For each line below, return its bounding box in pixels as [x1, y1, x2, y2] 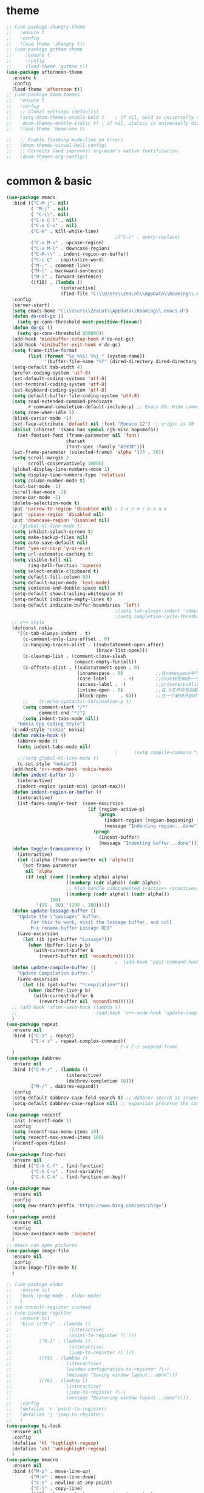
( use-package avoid [6, 1213, 56, 1220]
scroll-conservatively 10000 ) [28, 461, 104, 467]
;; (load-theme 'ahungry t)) [6, 41, 86, 47]
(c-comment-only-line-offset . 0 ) [22, 636, 110, 643]
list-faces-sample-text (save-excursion [17, 800, 123, 807]
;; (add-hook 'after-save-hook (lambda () [12, 1004, 121, 1011]
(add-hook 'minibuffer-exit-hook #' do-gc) [12, 342, 121, 348]
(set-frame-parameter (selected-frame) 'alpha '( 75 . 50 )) [12, 449, 165, 456]
